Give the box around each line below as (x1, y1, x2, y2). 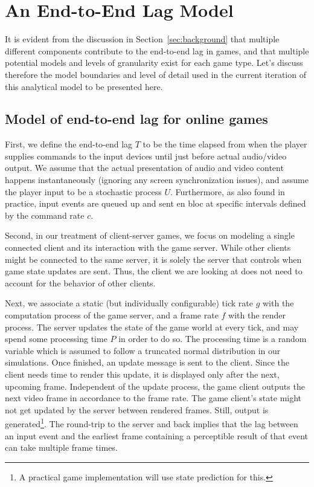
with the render (228, 309, 286, 321)
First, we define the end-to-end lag (5, 138, 133, 150)
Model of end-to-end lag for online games (5, 109, 268, 128)
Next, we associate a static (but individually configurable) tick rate (5, 297, 253, 309)
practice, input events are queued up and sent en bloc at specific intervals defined (5, 197, 306, 210)
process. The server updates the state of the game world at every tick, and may (5, 320, 299, 333)
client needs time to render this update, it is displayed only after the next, (5, 367, 280, 380)
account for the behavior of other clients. (5, 276, 156, 289)
